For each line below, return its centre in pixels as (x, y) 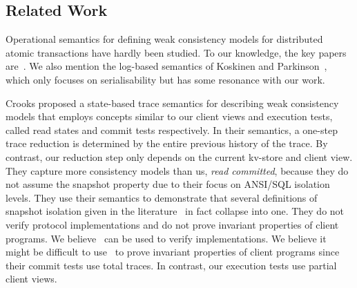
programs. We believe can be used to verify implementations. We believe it (166, 238)
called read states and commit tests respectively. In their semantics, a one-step (172, 129)
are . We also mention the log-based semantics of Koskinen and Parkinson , (166, 66)
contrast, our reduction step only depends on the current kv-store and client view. (179, 156)
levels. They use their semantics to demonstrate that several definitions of (162, 197)
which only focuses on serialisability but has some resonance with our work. (165, 79)
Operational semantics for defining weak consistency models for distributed (164, 39)
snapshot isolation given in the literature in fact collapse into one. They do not (175, 211)
